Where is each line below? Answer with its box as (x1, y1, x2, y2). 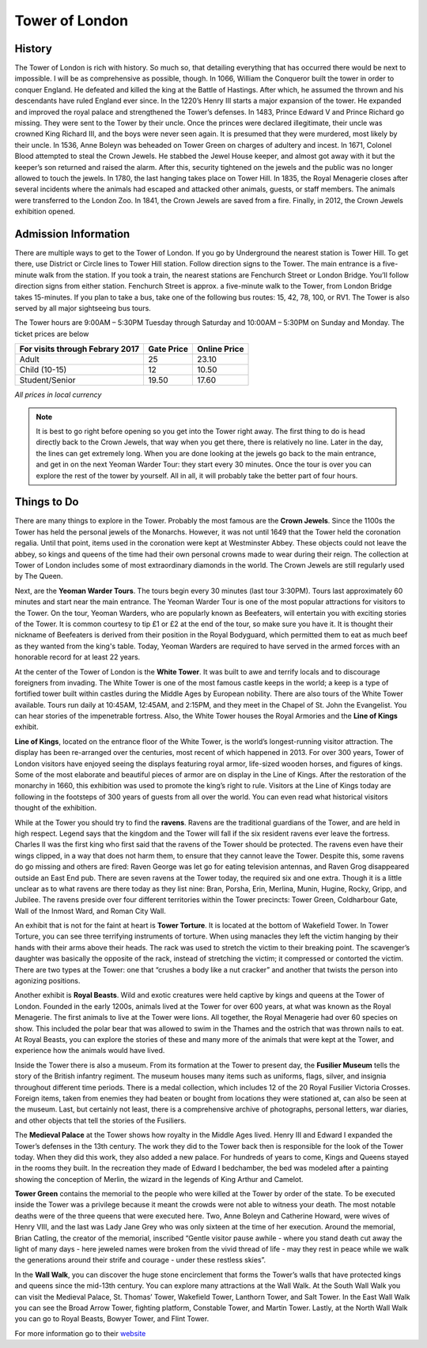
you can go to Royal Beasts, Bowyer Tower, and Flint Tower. (14, 1314, 210, 1323)
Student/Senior (19, 375, 76, 386)
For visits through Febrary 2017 (19, 344, 140, 355)
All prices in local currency (14, 390, 102, 399)
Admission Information (14, 227, 130, 240)
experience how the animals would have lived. (14, 1046, 165, 1055)
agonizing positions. (14, 976, 81, 986)
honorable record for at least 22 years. (14, 652, 141, 662)
